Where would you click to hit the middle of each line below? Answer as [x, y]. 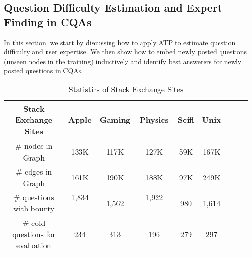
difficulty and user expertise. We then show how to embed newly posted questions [126, 52]
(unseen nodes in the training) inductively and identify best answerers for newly [123, 61]
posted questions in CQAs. [44, 71]
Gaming [115, 120]
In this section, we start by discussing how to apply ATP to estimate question [120, 42]
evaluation [34, 245]
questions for [34, 234]
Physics [154, 120]
